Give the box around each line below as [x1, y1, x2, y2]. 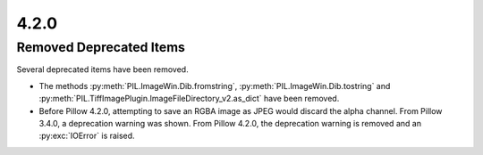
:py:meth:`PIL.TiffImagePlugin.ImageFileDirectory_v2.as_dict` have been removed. [38, 94, 340, 104]
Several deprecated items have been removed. [16, 64, 189, 75]
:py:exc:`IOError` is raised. [38, 130, 135, 142]
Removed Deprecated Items [16, 39, 185, 55]
